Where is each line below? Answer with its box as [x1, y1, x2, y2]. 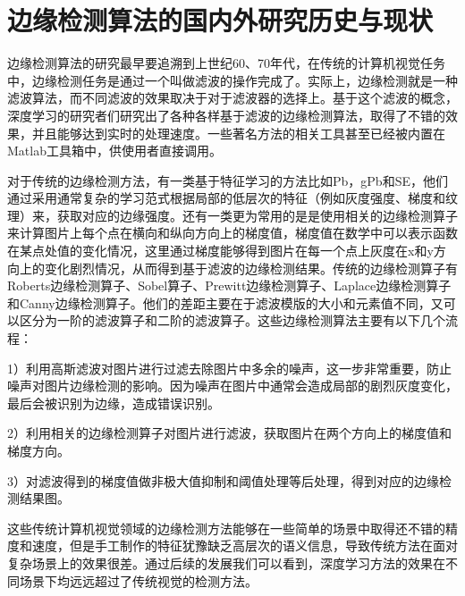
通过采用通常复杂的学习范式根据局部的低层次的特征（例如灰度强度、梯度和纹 [7, 189, 458, 207]
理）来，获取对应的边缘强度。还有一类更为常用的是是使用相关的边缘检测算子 [7, 206, 458, 224]
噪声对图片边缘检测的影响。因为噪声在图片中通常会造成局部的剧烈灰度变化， [7, 376, 458, 395]
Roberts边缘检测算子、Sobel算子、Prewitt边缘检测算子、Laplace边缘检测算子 [7, 276, 452, 295]
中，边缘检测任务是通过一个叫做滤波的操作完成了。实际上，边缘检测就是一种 [7, 71, 458, 89]
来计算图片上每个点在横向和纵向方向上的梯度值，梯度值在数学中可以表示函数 [7, 223, 458, 242]
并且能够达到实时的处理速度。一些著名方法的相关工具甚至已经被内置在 [31, 123, 445, 142]
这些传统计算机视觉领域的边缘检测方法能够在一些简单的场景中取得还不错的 [7, 518, 445, 537]
